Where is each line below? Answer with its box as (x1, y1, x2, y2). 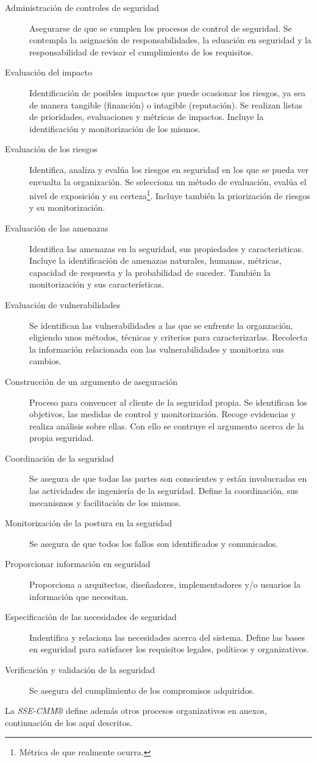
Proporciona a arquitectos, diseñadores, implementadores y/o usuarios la (29, 578, 301, 591)
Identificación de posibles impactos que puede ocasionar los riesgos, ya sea (29, 86, 305, 99)
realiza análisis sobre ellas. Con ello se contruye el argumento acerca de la (29, 419, 304, 432)
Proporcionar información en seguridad (5, 557, 151, 570)
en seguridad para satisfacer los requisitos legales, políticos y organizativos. (29, 643, 309, 655)
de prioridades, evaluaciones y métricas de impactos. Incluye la (29, 110, 264, 123)
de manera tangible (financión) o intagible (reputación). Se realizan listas (29, 98, 302, 111)
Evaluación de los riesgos (5, 143, 98, 155)
